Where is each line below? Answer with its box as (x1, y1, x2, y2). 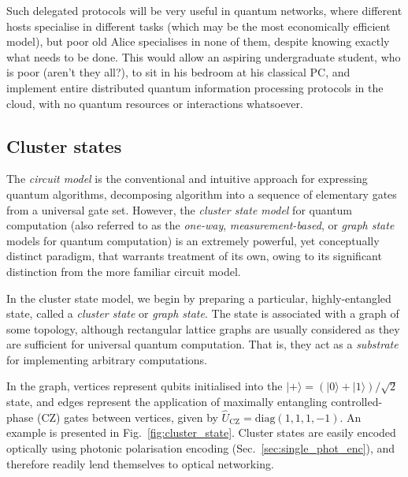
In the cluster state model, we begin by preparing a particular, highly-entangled (6, 289, 391, 306)
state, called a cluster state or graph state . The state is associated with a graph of (6, 305, 399, 322)
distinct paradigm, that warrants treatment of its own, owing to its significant (6, 248, 382, 264)
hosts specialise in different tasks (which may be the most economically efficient (6, 17, 391, 34)
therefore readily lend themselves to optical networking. (6, 455, 274, 471)
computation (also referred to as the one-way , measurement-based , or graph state (6, 217, 395, 233)
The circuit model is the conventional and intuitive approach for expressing (6, 170, 368, 187)
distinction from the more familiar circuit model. (6, 263, 241, 279)
